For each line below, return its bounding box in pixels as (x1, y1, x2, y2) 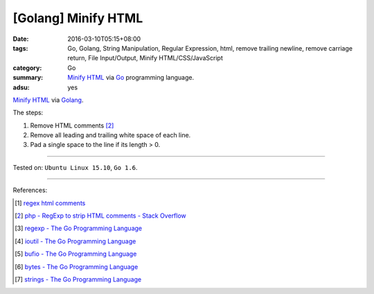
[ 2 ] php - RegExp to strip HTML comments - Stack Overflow (15, 211, 186, 220)
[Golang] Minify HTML (12, 10, 143, 26)
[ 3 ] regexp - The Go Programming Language (15, 224, 142, 232)
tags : (12, 44, 28, 52)
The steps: (12, 108, 44, 117)
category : (12, 63, 42, 72)
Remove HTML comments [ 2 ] (30, 121, 114, 130)
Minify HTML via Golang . (12, 96, 84, 104)
